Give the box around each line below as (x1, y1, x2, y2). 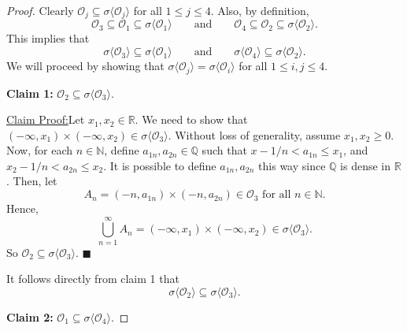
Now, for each (6, 142, 73, 158)
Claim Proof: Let (6, 111, 85, 128)
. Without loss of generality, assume (168, 126, 341, 143)
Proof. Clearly (6, 2, 74, 18)
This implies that (6, 30, 90, 46)
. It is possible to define (103, 157, 216, 173)
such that (202, 142, 247, 158)
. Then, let (6, 173, 57, 189)
